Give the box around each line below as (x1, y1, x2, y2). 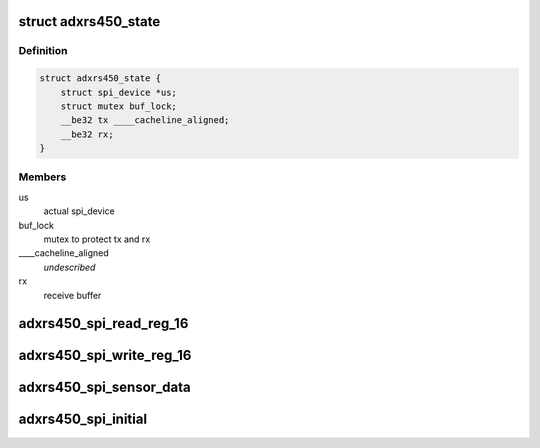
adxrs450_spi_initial (18, 411, 148, 428)
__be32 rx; (60, 128, 114, 140)
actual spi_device (43, 205, 115, 217)
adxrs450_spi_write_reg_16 (18, 347, 192, 364)
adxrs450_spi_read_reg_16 (18, 315, 189, 332)
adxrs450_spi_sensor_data (18, 379, 192, 396)
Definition (18, 44, 68, 58)
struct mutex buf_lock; (60, 100, 177, 112)
